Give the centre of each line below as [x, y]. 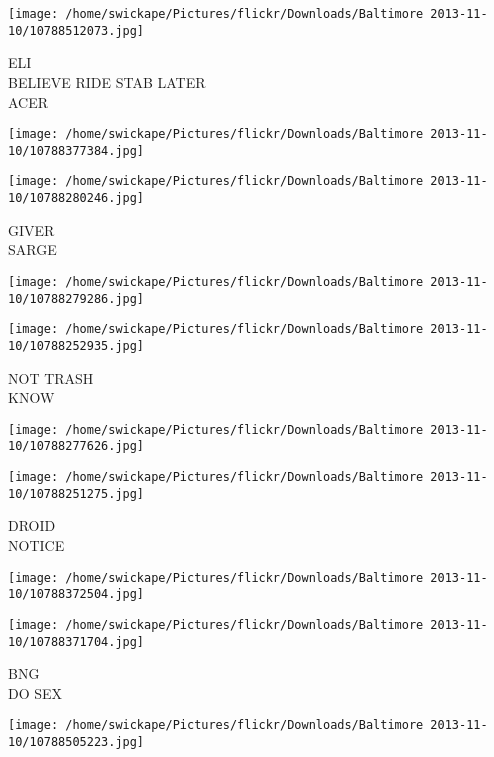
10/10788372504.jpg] [76, 594]
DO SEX [35, 692]
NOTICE [36, 544]
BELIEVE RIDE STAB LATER [107, 81]
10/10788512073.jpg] [76, 30]
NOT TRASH [51, 377]
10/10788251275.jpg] [76, 493]
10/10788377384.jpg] [76, 150]
